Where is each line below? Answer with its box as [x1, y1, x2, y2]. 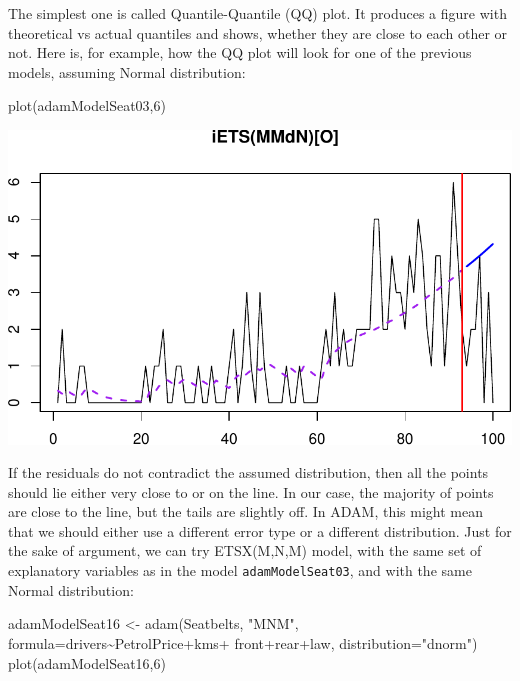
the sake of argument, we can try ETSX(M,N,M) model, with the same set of [8, 540, 482, 561]
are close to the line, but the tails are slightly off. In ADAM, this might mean [8, 501, 483, 522]
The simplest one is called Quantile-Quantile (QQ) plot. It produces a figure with [8, 3, 507, 23]
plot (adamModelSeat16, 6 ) [8, 652, 166, 673]
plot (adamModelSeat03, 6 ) [8, 95, 166, 116]
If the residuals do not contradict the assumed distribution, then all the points [8, 462, 489, 483]
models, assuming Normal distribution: [8, 61, 246, 82]
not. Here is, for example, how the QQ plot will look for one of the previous [8, 42, 472, 63]
